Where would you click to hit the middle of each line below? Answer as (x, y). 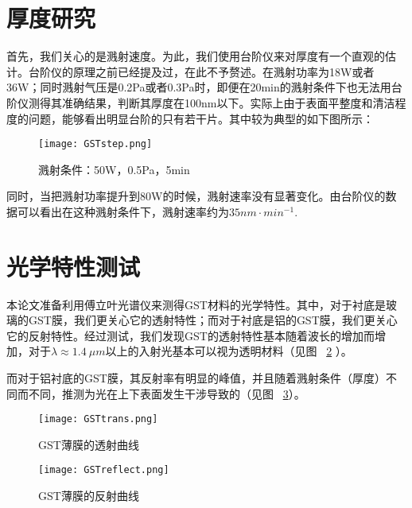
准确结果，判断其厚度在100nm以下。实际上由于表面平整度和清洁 (228, 102)
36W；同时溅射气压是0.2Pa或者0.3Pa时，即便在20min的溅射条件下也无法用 (199, 87)
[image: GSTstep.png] (95, 144)
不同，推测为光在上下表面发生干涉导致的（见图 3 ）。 (167, 393)
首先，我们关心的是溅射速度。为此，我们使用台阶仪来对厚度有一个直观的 (196, 56)
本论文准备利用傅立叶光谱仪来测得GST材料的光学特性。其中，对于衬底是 (196, 304)
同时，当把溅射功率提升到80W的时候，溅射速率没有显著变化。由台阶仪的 (196, 196)
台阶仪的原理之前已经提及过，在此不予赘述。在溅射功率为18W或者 (201, 71)
